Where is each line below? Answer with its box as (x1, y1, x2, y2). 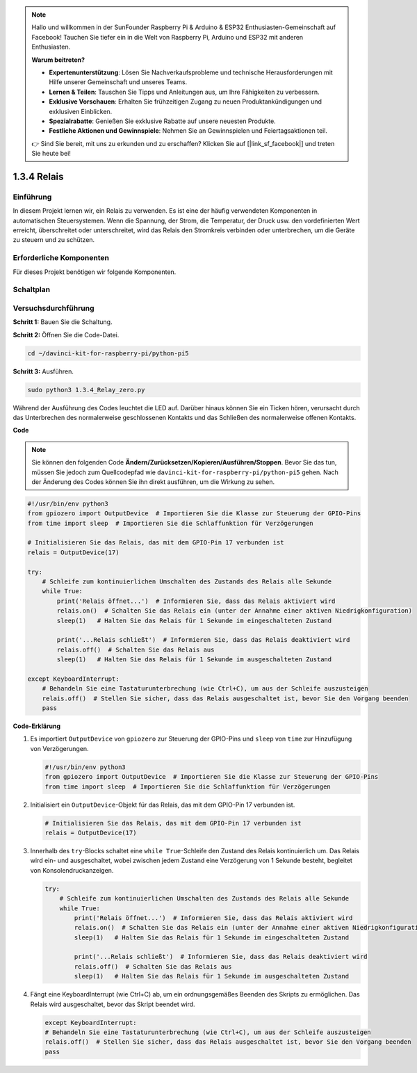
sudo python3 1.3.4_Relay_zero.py (27, 386, 145, 394)
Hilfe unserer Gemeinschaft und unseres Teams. (49, 78, 188, 86)
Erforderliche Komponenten (13, 253, 109, 263)
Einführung (13, 192, 52, 202)
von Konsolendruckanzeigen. (30, 866, 114, 874)
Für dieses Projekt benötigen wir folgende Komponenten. (13, 268, 177, 276)
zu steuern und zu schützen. (13, 236, 95, 244)
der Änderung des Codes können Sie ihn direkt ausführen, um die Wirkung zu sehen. (31, 477, 275, 486)
